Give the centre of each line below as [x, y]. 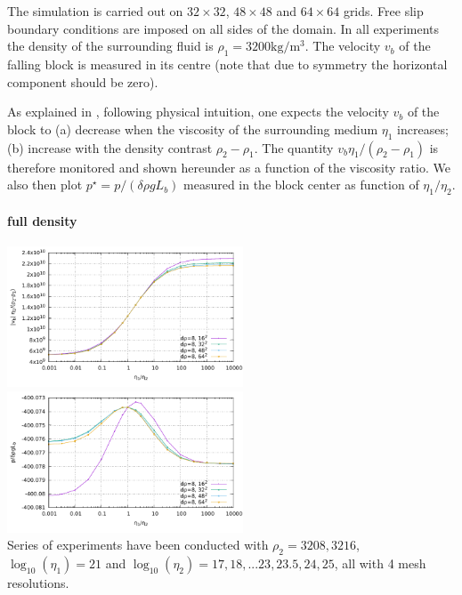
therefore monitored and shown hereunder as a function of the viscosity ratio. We [229, 167]
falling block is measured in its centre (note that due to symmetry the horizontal [227, 64]
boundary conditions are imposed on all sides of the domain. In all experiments [223, 28]
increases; [423, 129]
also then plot [45, 185]
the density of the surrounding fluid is [110, 46]
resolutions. [38, 583]
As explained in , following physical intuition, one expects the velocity [198, 112]
